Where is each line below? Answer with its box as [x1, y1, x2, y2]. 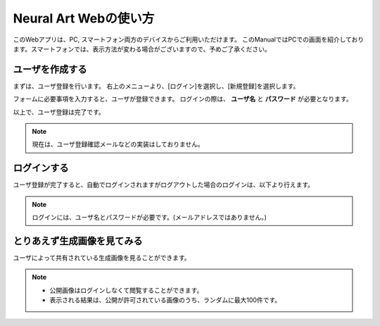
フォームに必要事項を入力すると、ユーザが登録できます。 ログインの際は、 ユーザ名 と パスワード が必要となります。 [13, 95, 353, 104]
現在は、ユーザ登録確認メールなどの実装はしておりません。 [32, 140, 204, 149]
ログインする [13, 162, 69, 174]
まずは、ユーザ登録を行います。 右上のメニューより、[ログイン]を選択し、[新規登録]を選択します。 [13, 82, 300, 90]
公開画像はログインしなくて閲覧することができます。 [49, 286, 203, 294]
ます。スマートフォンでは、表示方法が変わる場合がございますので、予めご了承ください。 [13, 44, 271, 53]
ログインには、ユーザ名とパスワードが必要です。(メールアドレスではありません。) [32, 213, 267, 222]
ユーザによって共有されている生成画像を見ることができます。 [13, 253, 191, 262]
